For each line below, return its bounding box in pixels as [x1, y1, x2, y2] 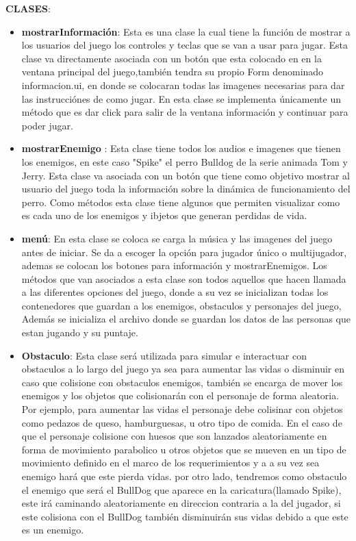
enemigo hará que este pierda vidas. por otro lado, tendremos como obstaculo [21, 469, 347, 483]
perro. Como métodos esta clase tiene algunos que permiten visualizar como [21, 194, 340, 209]
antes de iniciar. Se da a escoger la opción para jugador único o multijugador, [21, 244, 347, 259]
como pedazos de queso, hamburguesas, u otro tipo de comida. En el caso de [21, 415, 342, 429]
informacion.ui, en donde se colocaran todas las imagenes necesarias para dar [21, 77, 345, 92]
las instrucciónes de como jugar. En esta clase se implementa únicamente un [21, 91, 341, 105]
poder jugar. [21, 118, 73, 132]
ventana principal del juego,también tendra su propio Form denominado [21, 64, 324, 79]
